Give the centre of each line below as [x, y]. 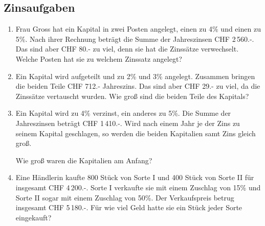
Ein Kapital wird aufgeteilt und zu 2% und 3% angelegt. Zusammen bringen [135, 76]
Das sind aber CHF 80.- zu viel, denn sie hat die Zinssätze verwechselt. [127, 49]
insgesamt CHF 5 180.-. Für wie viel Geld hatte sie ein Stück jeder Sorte [129, 207]
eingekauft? [34, 217]
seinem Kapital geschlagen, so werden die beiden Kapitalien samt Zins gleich [136, 133]
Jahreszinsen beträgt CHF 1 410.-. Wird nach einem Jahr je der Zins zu [128, 123]
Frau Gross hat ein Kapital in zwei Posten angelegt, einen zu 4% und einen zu [138, 29]
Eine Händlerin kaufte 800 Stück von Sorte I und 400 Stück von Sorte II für [135, 177]
